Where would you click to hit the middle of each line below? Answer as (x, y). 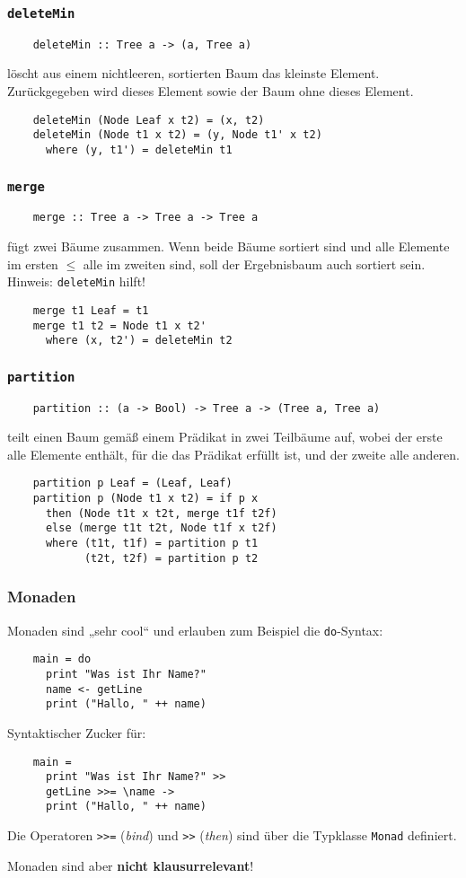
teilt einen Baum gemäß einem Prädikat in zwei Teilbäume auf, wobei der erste (225, 437)
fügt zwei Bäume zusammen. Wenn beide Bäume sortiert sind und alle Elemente (229, 246)
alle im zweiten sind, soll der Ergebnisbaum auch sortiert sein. (254, 263)
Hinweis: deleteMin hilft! (76, 281)
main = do (62, 659)
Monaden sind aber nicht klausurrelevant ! (131, 865)
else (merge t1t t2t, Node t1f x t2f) (161, 528)
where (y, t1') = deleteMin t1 (139, 149)
